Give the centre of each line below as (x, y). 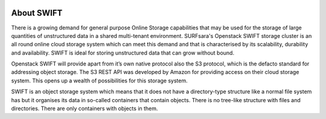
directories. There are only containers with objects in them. (85, 109)
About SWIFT (37, 13)
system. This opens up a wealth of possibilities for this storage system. (99, 81)
